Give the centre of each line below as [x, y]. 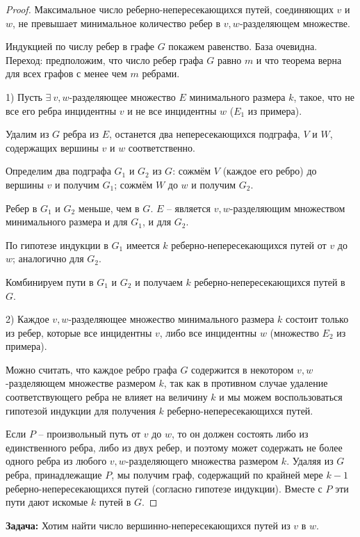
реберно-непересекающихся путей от [249, 245]
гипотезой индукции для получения [81, 410]
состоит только [317, 319]
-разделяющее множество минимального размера [171, 319]
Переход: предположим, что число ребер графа [105, 59]
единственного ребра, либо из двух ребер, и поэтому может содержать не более [174, 447]
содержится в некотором [243, 369]
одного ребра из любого [56, 461]
